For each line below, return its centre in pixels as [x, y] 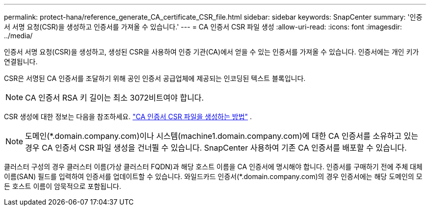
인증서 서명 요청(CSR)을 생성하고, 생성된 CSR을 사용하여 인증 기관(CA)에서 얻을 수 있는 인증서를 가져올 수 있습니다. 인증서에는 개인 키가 [212, 52]
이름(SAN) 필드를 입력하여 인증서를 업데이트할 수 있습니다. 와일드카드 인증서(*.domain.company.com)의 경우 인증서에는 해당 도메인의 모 [213, 176]
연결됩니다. [21, 62]
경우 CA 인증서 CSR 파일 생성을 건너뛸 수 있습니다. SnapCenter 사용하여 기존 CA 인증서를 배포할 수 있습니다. [216, 148]
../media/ [18, 36]
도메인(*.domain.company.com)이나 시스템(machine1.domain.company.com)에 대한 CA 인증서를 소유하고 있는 [222, 136]
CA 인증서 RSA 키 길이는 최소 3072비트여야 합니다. [115, 98]
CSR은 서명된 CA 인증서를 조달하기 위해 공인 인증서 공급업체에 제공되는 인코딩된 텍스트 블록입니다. [155, 78]
